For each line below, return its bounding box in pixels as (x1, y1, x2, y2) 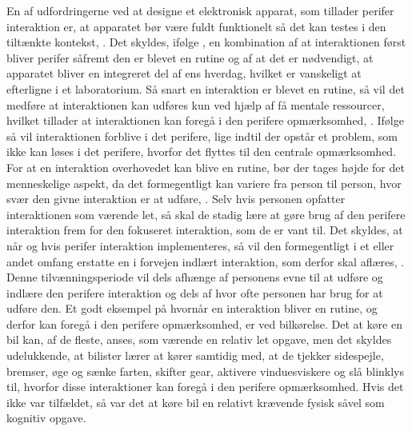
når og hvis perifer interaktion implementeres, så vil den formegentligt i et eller (6, 237, 394, 253)
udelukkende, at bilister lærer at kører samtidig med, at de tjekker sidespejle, (6, 347, 384, 364)
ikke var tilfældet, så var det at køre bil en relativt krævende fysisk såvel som (6, 393, 385, 410)
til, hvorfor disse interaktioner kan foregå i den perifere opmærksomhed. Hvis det (6, 378, 404, 395)
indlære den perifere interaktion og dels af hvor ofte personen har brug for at (6, 284, 383, 301)
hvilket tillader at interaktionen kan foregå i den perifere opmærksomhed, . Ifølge (6, 112, 404, 129)
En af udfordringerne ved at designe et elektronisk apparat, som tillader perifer (6, 2, 394, 18)
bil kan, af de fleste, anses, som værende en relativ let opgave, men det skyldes (6, 331, 392, 348)
